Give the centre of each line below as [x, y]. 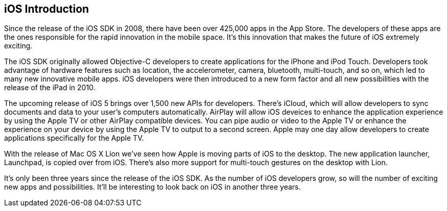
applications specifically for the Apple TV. [74, 138]
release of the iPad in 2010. [50, 88]
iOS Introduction [47, 9]
